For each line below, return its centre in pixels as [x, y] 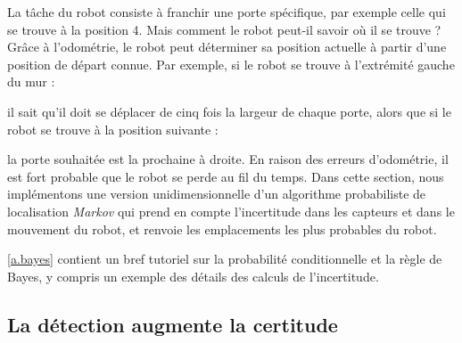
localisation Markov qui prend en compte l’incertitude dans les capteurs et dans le [231, 211]
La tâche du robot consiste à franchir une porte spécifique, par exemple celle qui [227, 12]
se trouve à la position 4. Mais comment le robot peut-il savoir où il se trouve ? [224, 29]
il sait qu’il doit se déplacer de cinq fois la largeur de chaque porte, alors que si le [229, 111]
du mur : [31, 82]
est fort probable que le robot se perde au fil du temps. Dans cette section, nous [226, 176]
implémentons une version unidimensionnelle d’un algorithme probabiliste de [217, 194]
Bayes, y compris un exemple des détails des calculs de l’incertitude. [193, 276]
